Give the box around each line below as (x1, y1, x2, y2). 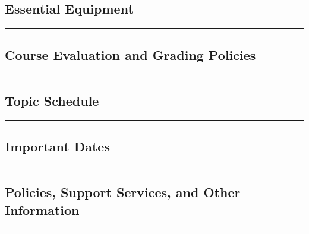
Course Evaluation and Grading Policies (5, 45, 256, 64)
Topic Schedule (5, 91, 99, 109)
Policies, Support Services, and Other (5, 183, 241, 201)
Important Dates (5, 137, 110, 155)
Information (5, 200, 80, 219)
